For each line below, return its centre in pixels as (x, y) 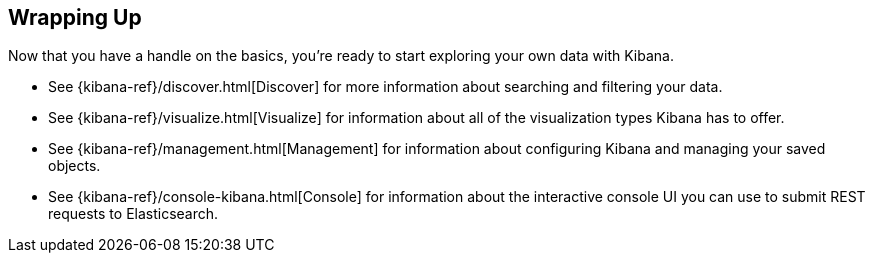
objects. (74, 166)
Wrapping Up (75, 17)
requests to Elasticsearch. (133, 214)
